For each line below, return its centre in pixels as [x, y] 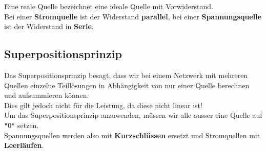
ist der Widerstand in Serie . [49, 26]
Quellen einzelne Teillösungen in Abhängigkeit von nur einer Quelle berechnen [127, 85]
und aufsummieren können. [47, 95]
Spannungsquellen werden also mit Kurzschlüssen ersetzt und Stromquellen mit [132, 135]
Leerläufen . [24, 145]
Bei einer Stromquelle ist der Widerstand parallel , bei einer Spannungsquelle [133, 16]
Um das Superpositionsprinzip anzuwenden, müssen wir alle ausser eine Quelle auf [133, 115]
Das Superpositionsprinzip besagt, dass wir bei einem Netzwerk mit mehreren [126, 75]
